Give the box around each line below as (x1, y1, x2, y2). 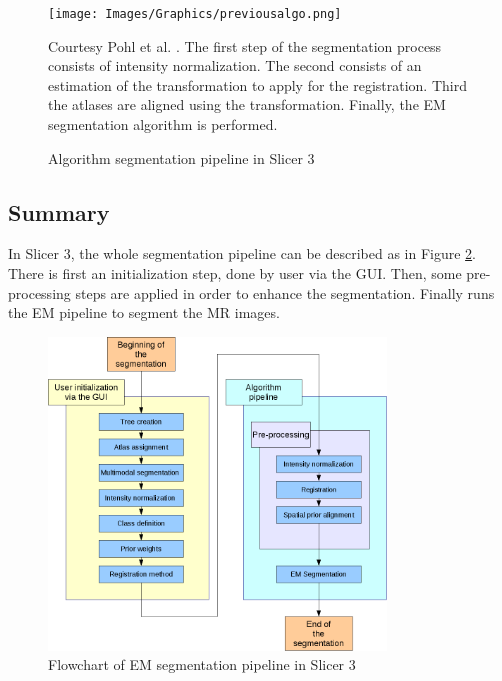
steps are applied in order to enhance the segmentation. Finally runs (75, 282, 495, 303)
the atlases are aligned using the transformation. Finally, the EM (48, 94, 446, 115)
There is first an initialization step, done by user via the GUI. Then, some (8, 263, 462, 284)
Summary (8, 196, 110, 227)
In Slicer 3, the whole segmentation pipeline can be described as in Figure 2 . (8, 243, 476, 264)
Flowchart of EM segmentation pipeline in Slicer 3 (48, 654, 356, 675)
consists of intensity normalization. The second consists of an (48, 55, 422, 76)
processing (8, 282, 71, 303)
